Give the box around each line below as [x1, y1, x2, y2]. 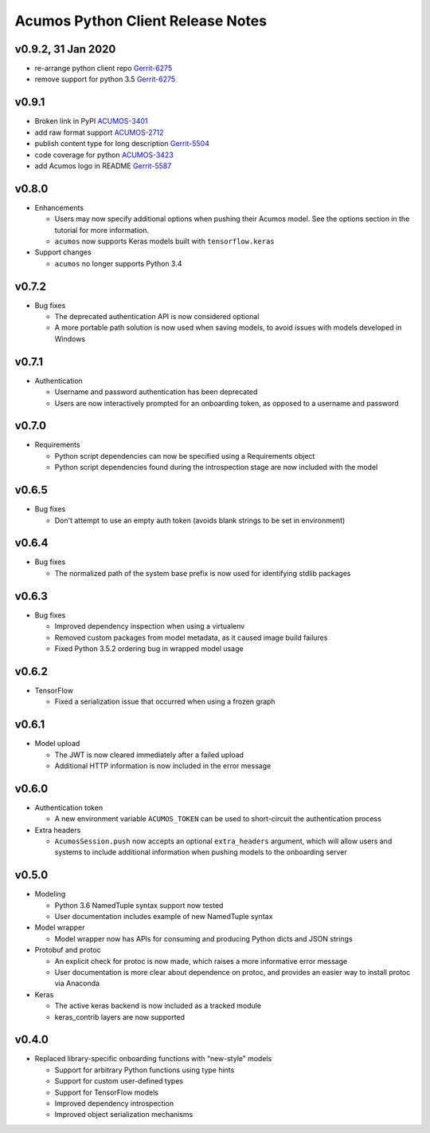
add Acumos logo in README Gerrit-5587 [34, 160, 172, 171]
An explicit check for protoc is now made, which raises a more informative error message [54, 956, 348, 965]
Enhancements [34, 203, 84, 212]
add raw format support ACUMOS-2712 [34, 128, 164, 137]
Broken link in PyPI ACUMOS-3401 [34, 116, 148, 126]
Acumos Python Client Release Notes [14, 12, 267, 30]
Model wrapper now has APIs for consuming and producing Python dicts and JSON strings [54, 934, 354, 943]
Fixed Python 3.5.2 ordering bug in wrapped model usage [54, 643, 244, 653]
